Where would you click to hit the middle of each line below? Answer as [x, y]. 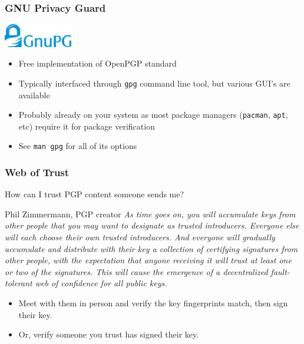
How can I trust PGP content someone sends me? [95, 194]
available [34, 95]
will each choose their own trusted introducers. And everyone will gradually [140, 237]
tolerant [19, 283]
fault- [280, 271]
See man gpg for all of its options [78, 146]
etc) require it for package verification [87, 126]
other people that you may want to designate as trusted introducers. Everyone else [152, 225]
